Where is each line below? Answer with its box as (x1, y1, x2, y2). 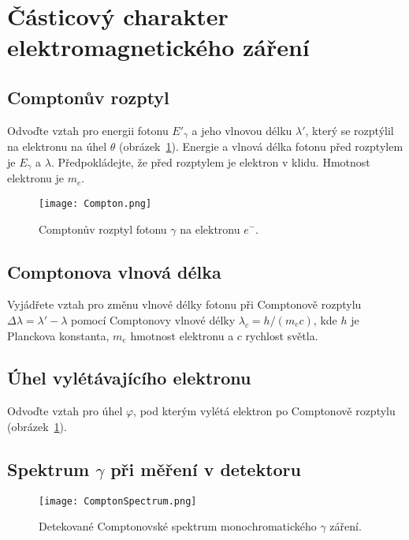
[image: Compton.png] (39, 197, 152, 209)
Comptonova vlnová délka (7, 259, 221, 283)
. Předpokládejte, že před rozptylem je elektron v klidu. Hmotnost (50, 153, 370, 170)
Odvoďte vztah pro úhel (7, 403, 123, 419)
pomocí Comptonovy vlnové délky (70, 311, 236, 328)
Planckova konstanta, (7, 327, 110, 343)
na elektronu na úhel (7, 138, 107, 155)
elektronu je (7, 170, 64, 186)
